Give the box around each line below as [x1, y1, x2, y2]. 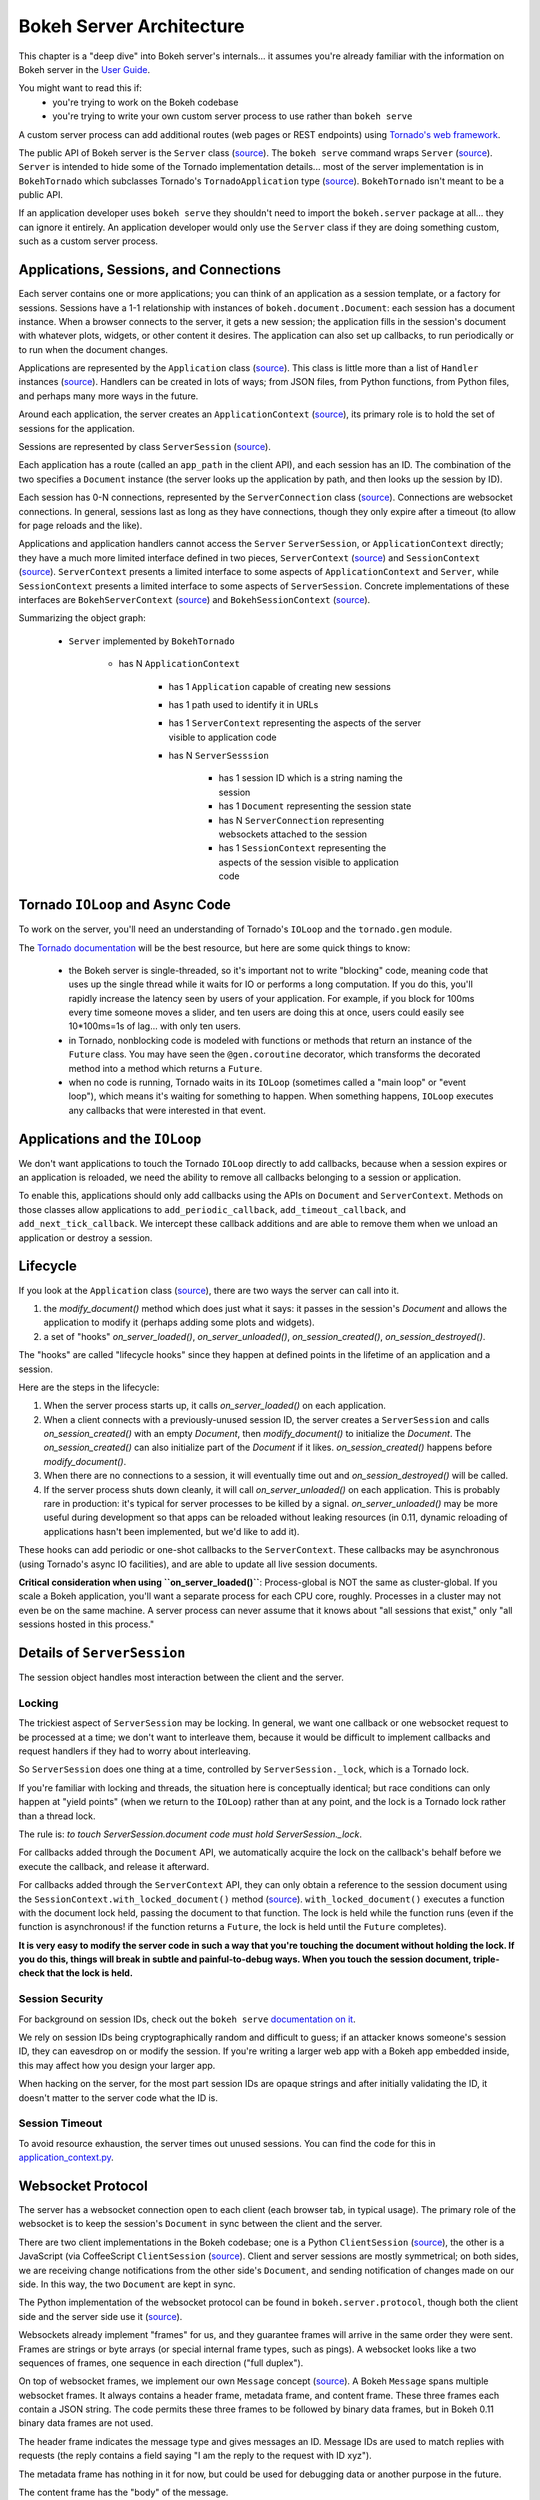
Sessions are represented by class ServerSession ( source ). [18, 441, 272, 453]
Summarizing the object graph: [18, 612, 146, 624]
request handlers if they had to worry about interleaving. [18, 1745, 251, 1757]
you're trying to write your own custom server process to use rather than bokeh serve [52, 110, 413, 122]
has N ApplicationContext [118, 658, 240, 670]
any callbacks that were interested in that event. [68, 1104, 267, 1116]
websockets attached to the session [218, 828, 368, 840]
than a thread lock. [18, 1810, 96, 1822]
